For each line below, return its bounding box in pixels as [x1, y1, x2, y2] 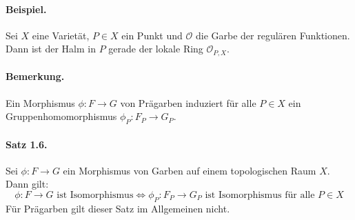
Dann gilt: [6, 177, 49, 191]
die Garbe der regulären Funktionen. [195, 28, 350, 42]
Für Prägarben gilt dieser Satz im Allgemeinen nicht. [6, 201, 230, 215]
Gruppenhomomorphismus [6, 109, 117, 123]
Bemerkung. [6, 69, 65, 83]
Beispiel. [6, 1, 47, 16]
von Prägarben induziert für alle [120, 95, 256, 110]
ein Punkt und [121, 28, 183, 42]
